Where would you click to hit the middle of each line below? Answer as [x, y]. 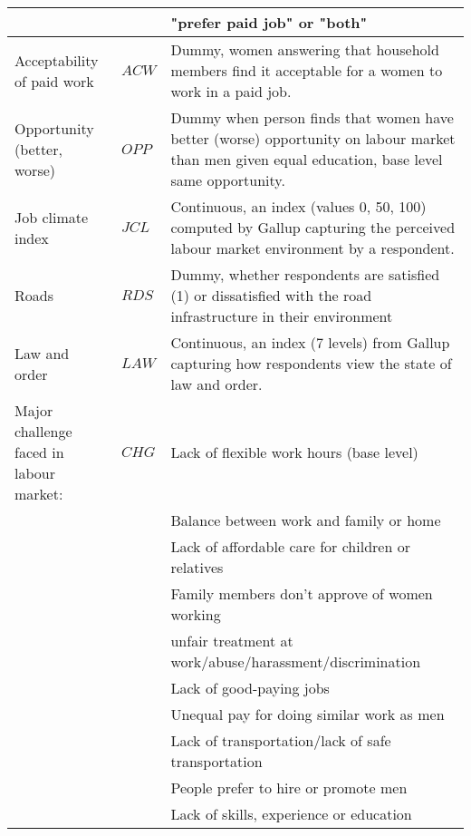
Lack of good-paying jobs [250, 688]
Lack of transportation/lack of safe [281, 740]
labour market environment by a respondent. [312, 248]
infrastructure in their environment [282, 316]
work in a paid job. [231, 91]
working [196, 614]
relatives [197, 567]
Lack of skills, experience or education [291, 814]
